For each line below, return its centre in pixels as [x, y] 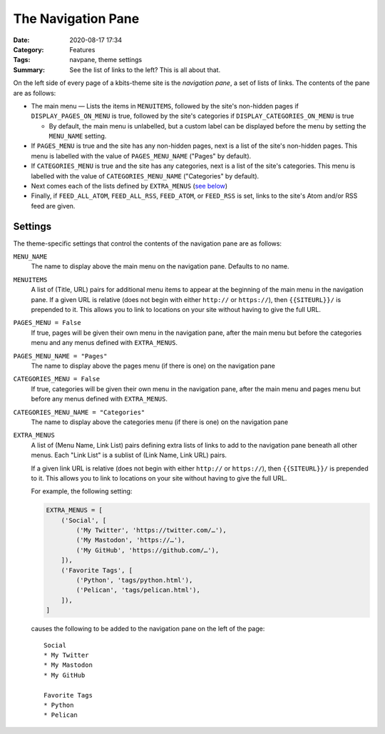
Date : [21, 40]
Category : [29, 49]
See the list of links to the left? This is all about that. [145, 70]
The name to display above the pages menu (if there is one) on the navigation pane [153, 366]
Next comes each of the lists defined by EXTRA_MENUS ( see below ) [129, 186]
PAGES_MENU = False [47, 323]
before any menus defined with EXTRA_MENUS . [99, 399]
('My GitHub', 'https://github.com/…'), [148, 550]
